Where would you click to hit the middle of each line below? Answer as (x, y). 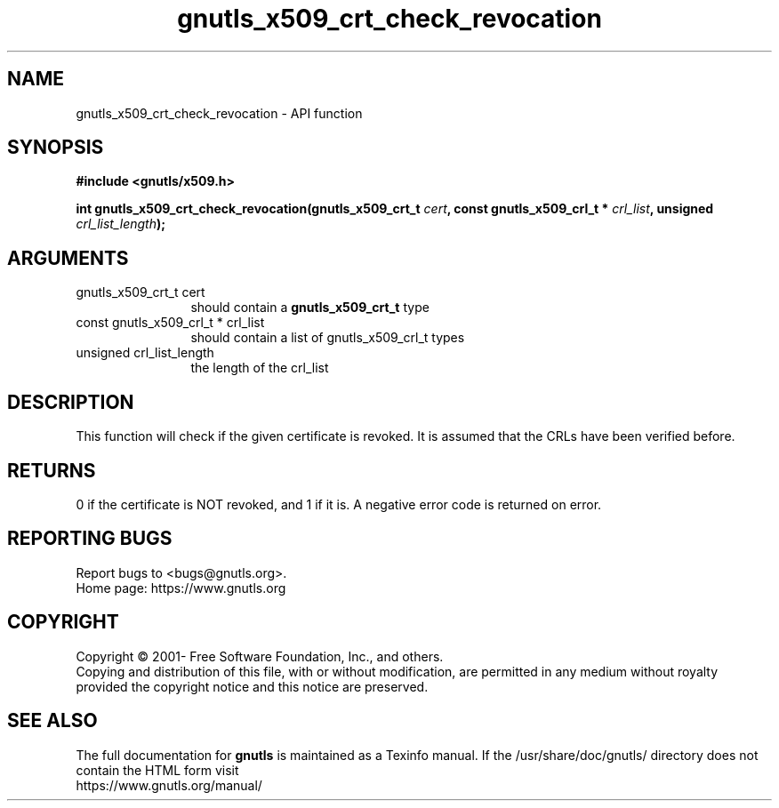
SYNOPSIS (56, 148)
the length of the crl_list (260, 368)
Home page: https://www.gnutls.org (181, 588)
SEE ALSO (52, 721)
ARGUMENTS (68, 258)
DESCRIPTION (71, 402)
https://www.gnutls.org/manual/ (169, 785)
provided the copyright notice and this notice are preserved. (252, 686)
